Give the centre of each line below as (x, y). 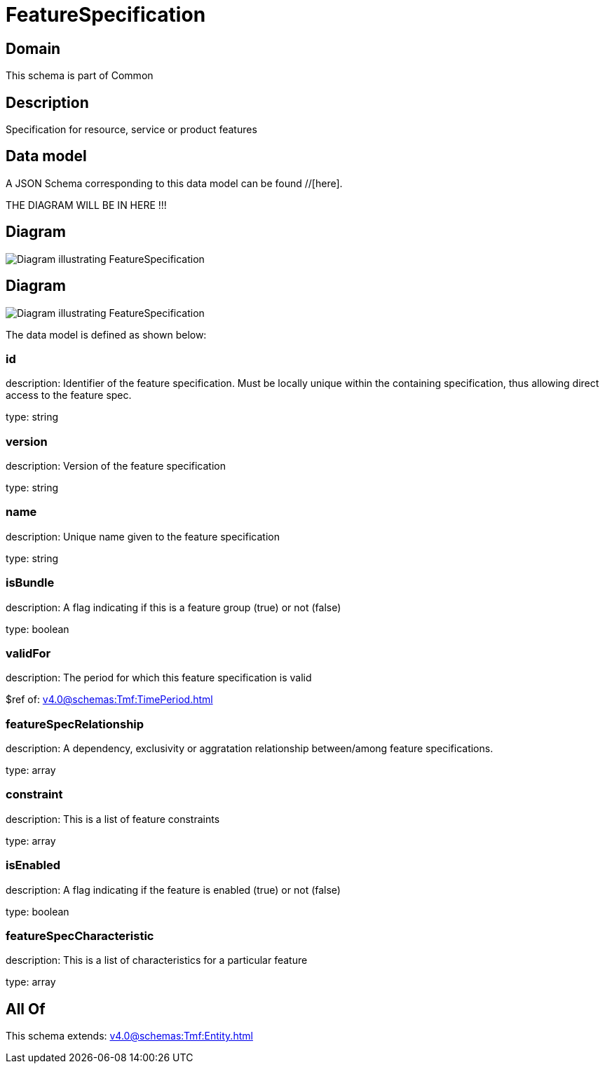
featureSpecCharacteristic (80, 935)
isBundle (30, 583)
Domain (33, 48)
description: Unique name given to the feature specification (143, 536)
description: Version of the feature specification (116, 466)
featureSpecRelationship (75, 724)
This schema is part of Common (80, 76)
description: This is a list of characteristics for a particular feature (157, 960)
